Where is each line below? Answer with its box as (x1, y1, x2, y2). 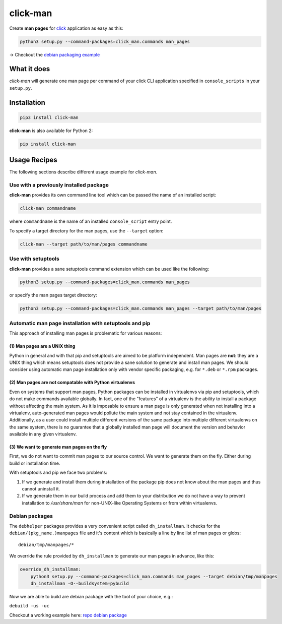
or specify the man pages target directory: (9, 292, 98, 298)
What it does (9, 65, 50, 73)
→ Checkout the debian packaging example (9, 51, 100, 57)
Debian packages (9, 512, 53, 519)
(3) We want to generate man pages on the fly (9, 444, 107, 450)
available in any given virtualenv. (9, 431, 77, 437)
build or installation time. (9, 460, 60, 466)
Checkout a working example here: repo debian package (9, 612, 127, 618)
